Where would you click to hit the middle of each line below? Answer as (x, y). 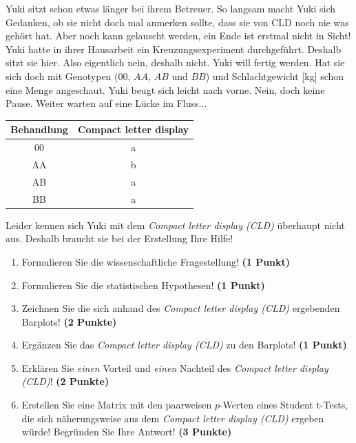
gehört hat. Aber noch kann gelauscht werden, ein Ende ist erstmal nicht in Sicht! (178, 36)
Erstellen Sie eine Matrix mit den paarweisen (117, 405)
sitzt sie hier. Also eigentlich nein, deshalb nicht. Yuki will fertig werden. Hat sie (175, 62)
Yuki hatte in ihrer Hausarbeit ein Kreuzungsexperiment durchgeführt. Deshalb (174, 49)
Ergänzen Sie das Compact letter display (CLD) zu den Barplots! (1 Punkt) (184, 345)
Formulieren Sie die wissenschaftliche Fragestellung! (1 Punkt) (156, 261)
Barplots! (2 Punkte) (69, 321)
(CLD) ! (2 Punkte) (65, 381)
